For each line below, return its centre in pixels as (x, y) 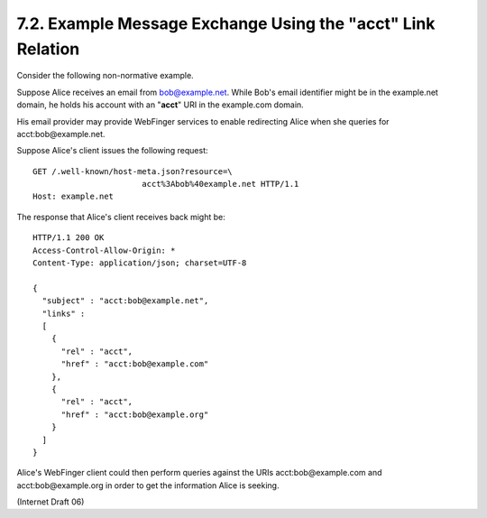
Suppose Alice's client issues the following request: (112, 151)
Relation (48, 49)
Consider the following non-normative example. (105, 76)
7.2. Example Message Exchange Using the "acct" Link (226, 23)
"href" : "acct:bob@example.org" (135, 414)
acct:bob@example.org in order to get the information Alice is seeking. (148, 485)
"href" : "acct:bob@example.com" (135, 364)
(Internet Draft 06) (51, 502)
